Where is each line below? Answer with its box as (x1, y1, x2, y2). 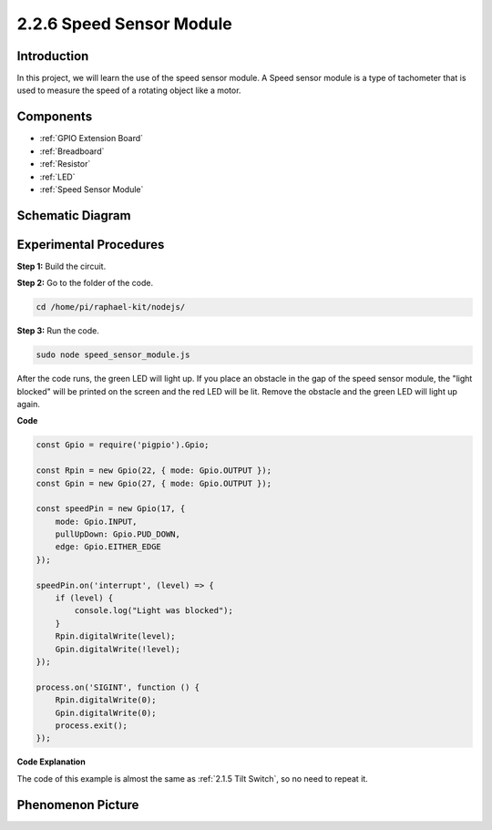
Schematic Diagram (16, 208, 131, 223)
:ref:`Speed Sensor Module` (39, 183, 144, 195)
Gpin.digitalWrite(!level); (55, 643, 181, 654)
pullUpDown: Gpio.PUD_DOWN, (55, 529, 181, 539)
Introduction (16, 48, 89, 64)
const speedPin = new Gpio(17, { (36, 504, 186, 514)
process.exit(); (55, 720, 128, 731)
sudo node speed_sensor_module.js (36, 350, 190, 360)
